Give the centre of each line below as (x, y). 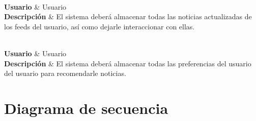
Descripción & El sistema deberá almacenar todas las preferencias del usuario (128, 63)
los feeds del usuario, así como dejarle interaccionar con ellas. (99, 26)
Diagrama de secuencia (86, 108)
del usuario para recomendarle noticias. (65, 73)
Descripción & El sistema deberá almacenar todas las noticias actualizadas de (128, 16)
